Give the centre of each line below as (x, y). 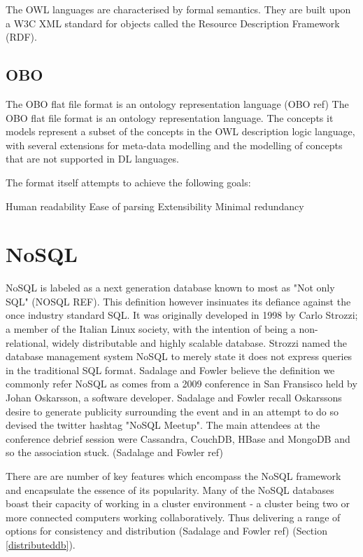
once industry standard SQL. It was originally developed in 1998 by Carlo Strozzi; (182, 315)
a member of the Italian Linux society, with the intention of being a (151, 329)
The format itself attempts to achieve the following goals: (128, 182)
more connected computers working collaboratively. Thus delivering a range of (173, 517)
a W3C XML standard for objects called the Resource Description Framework (173, 23)
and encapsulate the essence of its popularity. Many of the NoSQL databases (170, 489)
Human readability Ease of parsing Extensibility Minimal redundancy (155, 206)
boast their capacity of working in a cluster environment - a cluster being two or (178, 503)
